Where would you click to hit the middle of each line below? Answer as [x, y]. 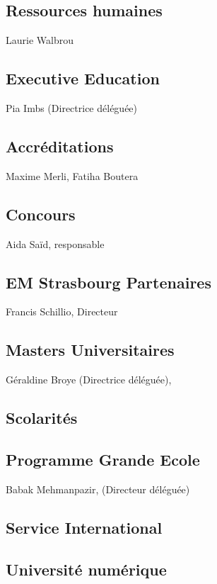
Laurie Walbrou [40, 40]
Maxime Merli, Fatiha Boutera [72, 175]
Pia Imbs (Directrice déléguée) [72, 108]
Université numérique [86, 569]
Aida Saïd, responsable [55, 243]
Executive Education [83, 78]
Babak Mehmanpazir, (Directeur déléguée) [98, 489]
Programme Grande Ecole [103, 459]
